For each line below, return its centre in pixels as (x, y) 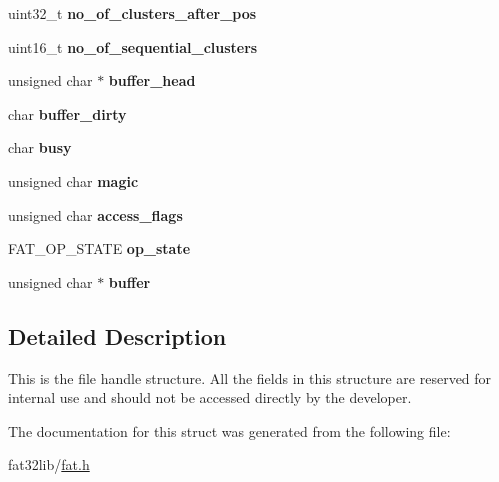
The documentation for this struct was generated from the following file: (229, 430)
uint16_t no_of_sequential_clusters (133, 46)
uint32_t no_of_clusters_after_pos (132, 13)
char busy (40, 147)
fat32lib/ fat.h (49, 464)
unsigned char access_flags (95, 214)
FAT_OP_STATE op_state (99, 248)
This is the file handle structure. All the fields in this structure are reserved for (250, 377)
